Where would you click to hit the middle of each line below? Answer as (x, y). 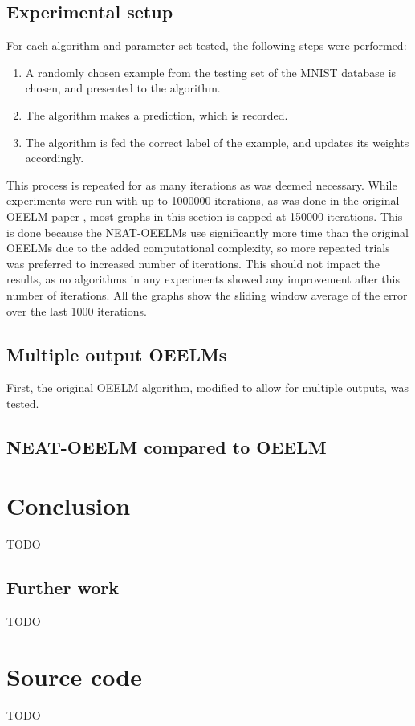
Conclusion (69, 506)
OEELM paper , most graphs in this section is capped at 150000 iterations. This (205, 216)
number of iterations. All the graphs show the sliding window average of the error (207, 294)
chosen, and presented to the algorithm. (123, 88)
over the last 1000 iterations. (77, 310)
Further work (63, 587)
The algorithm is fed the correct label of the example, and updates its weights (217, 142)
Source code (74, 676)
